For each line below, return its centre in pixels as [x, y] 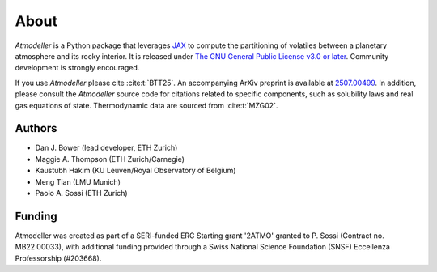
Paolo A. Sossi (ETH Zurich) [82, 193]
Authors [36, 128]
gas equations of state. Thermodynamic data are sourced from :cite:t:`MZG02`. [146, 105]
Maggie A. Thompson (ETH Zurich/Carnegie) [110, 159]
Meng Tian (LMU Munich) [78, 181]
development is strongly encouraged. [77, 68]
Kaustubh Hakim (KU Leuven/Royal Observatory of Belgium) [136, 171]
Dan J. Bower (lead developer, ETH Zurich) [106, 148]
